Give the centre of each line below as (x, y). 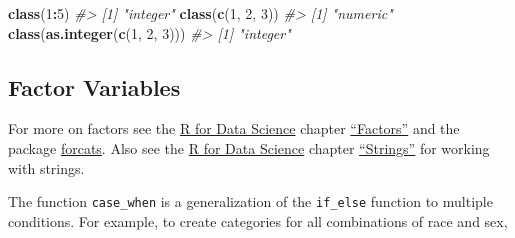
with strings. (46, 167)
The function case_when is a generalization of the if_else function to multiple (250, 201)
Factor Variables (94, 86)
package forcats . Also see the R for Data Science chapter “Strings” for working (249, 147)
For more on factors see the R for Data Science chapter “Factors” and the (234, 128)
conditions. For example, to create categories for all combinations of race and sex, (258, 220)
